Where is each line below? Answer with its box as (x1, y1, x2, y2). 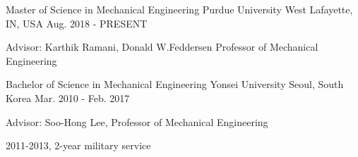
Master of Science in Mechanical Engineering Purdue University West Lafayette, (6, 2, 353, 16)
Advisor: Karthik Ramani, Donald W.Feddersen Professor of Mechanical (6, 39, 318, 54)
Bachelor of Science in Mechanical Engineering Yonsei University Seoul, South (6, 77, 344, 92)
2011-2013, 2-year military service (6, 138, 151, 153)
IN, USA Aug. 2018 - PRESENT (6, 15, 148, 30)
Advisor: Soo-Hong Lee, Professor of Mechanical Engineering (6, 114, 268, 129)
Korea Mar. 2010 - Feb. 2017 (6, 90, 130, 105)
